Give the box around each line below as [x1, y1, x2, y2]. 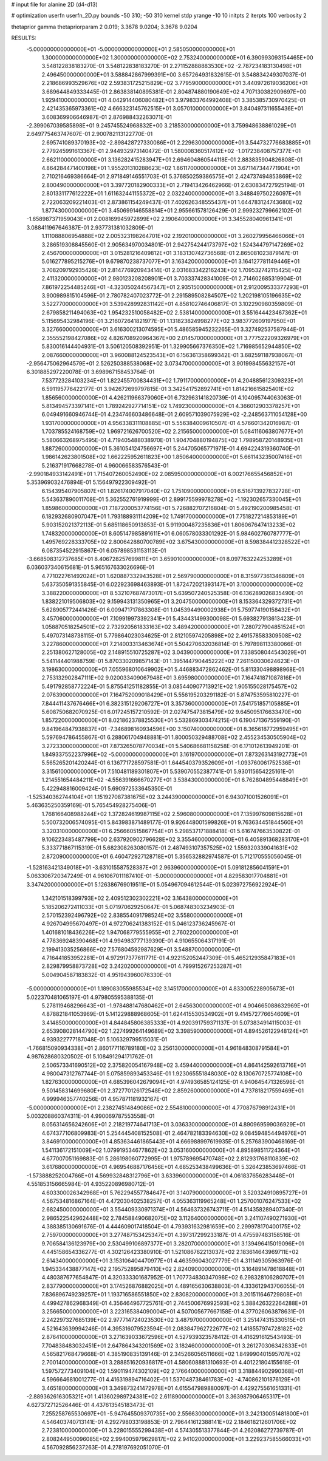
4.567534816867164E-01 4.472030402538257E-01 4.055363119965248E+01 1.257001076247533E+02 [41, 1197, 301, 1205]
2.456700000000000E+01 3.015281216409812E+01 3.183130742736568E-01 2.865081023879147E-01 [41, 249, 299, 256]
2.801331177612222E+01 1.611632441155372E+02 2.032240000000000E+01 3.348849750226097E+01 [41, 190, 301, 197]
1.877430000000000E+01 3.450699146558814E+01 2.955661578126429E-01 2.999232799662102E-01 [41, 206, 302, 214]
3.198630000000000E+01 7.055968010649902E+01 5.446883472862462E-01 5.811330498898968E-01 [41, 666, 304, 673]
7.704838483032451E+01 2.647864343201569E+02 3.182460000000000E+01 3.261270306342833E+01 [41, 1342, 307, 1349]
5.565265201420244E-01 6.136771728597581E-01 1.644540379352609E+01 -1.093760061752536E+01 [41, 759, 301, 766]
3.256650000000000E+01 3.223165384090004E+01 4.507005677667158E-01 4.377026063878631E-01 [41, 1307, 304, 1315]
